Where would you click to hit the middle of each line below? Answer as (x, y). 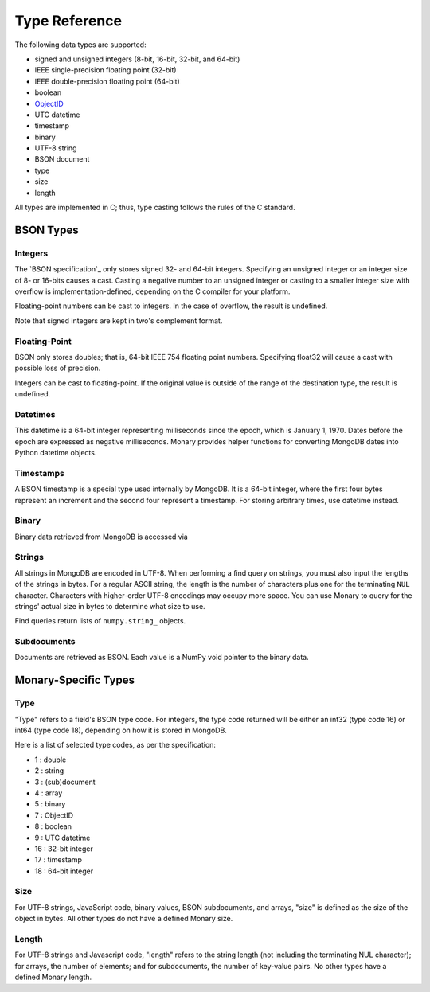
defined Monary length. (53, 977)
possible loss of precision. (58, 368)
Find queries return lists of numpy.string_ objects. (100, 621)
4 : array (49, 793)
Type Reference (68, 21)
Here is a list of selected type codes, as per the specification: (115, 745)
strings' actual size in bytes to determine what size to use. (110, 606)
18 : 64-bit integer (64, 871)
